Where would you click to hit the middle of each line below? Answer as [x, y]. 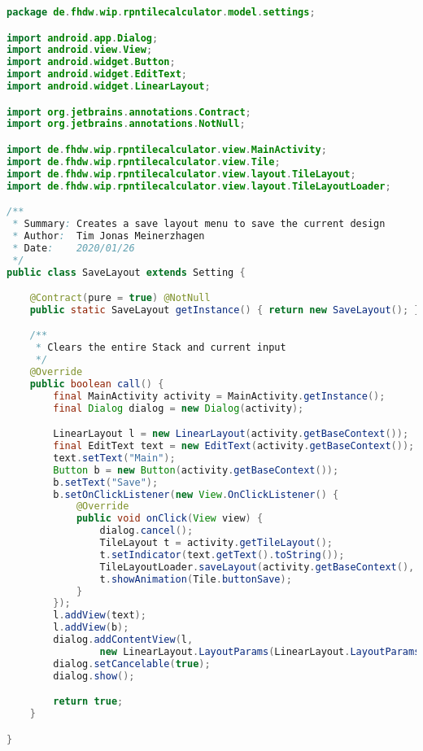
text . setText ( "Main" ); [114, 458]
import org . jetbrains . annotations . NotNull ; [126, 124]
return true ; [88, 702]
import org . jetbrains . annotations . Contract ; [129, 112]
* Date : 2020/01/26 [74, 248]
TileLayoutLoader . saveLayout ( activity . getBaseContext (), [257, 567]
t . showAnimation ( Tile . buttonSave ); [196, 579]
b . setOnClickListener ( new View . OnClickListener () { [196, 494]
